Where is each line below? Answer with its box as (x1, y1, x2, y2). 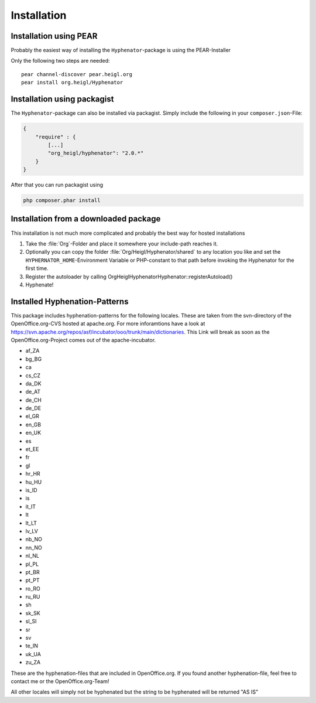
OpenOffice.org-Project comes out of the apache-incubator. (11, 336, 156, 343)
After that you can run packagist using (11, 182, 104, 189)
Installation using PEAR (11, 31, 98, 41)
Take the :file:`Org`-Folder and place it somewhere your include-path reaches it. (25, 240, 218, 247)
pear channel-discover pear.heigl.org (21, 71, 133, 77)
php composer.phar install (23, 197, 101, 204)
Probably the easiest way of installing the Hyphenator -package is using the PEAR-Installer (11, 47, 231, 54)
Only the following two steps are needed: (11, 57, 111, 64)
